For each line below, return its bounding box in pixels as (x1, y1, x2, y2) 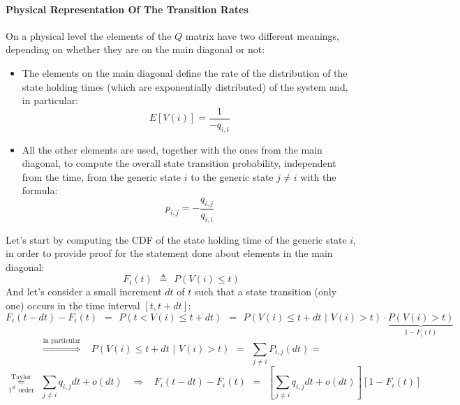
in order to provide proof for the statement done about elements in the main (6, 246, 333, 260)
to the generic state (191, 169, 274, 184)
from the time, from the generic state (22, 169, 181, 184)
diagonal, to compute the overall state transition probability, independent (22, 156, 336, 170)
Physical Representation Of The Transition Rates (6, 1, 248, 16)
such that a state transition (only (194, 284, 337, 299)
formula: (22, 183, 58, 198)
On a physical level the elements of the (6, 28, 172, 43)
